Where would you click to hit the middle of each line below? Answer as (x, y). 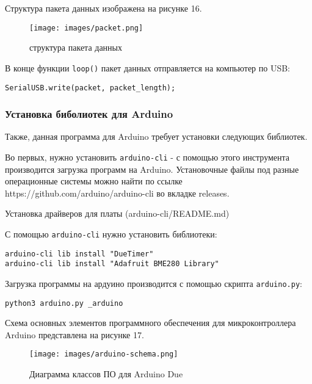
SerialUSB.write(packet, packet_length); (90, 88)
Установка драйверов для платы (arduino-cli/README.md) (117, 213)
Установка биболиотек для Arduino (89, 114)
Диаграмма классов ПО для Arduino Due (106, 374)
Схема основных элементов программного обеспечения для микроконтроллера (151, 323)
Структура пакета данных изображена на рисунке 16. (103, 8)
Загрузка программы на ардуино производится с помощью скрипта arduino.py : (154, 283)
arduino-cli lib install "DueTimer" (79, 254)
